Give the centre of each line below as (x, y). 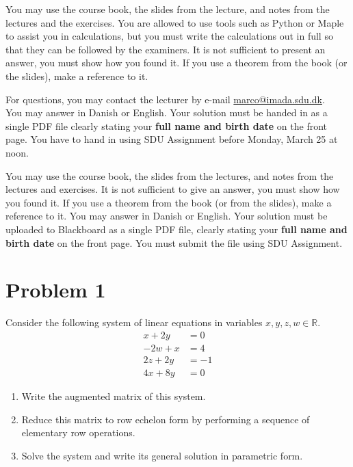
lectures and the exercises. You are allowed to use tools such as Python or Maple (175, 22)
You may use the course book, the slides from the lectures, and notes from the (170, 175)
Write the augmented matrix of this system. (114, 396)
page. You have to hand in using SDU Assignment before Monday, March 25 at (172, 139)
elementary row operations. (78, 432)
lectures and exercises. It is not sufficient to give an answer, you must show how (173, 189)
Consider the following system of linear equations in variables (134, 322)
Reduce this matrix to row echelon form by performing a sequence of (166, 419)
